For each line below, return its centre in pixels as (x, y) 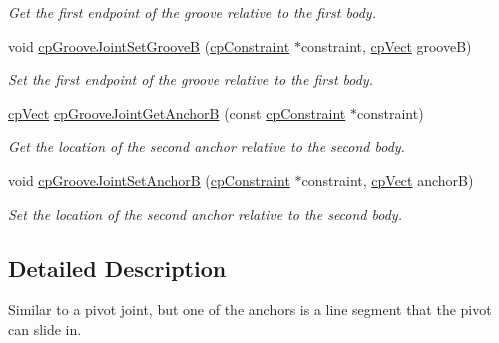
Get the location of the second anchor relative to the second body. (206, 146)
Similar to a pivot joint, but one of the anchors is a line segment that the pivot (250, 309)
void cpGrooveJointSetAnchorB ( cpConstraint (149, 179)
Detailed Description (117, 267)
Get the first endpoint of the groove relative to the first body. (192, 12)
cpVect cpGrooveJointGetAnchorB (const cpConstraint (177, 112)
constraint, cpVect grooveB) (386, 45)
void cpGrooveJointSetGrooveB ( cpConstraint (149, 45)
